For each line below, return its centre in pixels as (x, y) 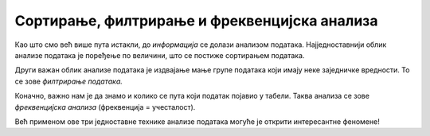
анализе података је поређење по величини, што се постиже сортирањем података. (160, 55)
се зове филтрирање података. (69, 81)
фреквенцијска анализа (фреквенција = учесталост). (105, 107)
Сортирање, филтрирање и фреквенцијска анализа (196, 21)
